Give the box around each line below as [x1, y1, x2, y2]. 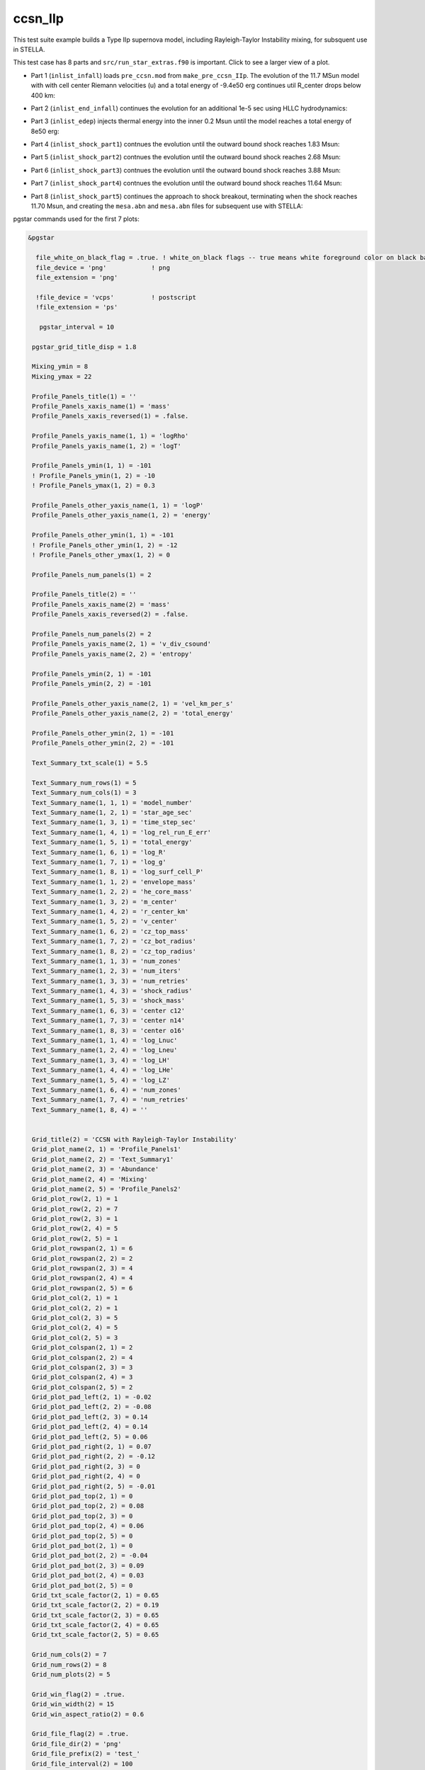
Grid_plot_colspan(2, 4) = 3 [32, 1374, 133, 1381]
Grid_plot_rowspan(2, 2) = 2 [32, 1254, 133, 1262]
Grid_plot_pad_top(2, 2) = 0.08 [32, 1502, 144, 1510]
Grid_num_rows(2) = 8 [32, 1660, 107, 1669]
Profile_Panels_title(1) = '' [32, 392, 137, 400]
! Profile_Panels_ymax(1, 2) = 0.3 [32, 481, 156, 490]
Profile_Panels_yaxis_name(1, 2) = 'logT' [32, 442, 182, 450]
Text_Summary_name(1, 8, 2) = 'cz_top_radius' [32, 947, 196, 955]
